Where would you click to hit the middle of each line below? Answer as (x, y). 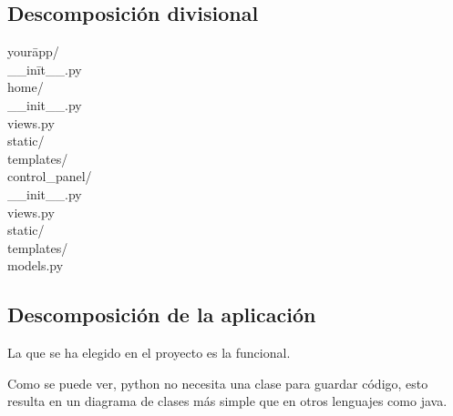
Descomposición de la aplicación (162, 315)
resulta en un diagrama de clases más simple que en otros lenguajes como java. (227, 401)
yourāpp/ (33, 51)
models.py (36, 265)
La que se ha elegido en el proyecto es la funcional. (149, 353)
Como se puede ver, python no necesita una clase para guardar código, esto (218, 383)
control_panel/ (50, 176)
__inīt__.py (45, 69)
